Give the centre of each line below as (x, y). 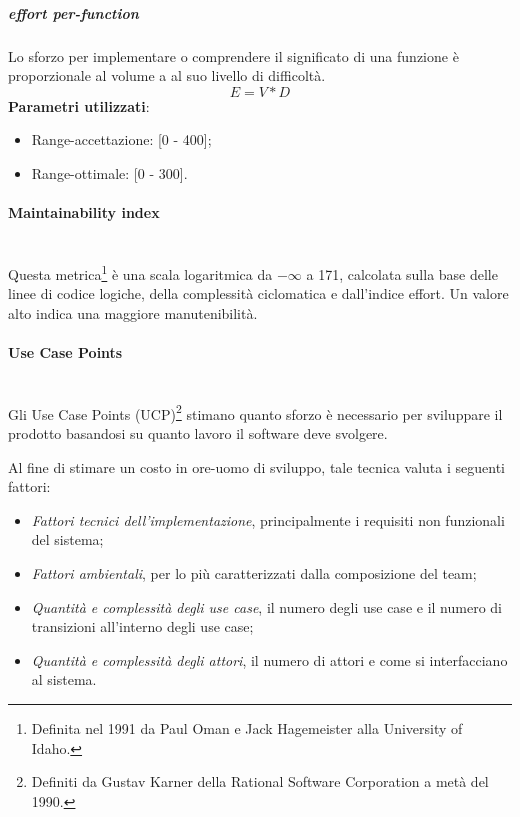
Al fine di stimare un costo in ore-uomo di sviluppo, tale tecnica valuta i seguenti (256, 466)
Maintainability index (84, 212)
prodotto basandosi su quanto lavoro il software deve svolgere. (198, 433)
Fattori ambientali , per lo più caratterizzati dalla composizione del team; (254, 572)
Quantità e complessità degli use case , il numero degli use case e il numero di (266, 606)
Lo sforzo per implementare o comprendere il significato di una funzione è (233, 55)
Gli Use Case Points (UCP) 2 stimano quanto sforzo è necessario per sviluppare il (255, 412)
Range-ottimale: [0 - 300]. (109, 172)
